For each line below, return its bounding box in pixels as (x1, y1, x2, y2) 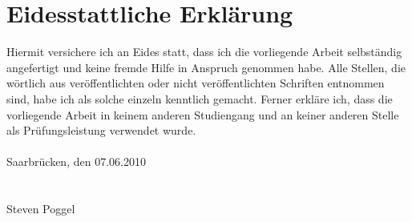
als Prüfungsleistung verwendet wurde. (6, 122, 196, 139)
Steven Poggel (6, 200, 75, 217)
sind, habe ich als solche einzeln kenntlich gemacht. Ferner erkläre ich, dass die (6, 90, 393, 107)
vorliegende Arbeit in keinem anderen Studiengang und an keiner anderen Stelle (6, 106, 399, 123)
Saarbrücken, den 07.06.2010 (6, 153, 146, 170)
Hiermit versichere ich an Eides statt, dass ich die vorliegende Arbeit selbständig (6, 43, 402, 60)
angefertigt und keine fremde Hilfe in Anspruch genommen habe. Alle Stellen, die (6, 59, 406, 75)
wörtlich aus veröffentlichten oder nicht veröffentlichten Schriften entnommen (6, 75, 385, 91)
